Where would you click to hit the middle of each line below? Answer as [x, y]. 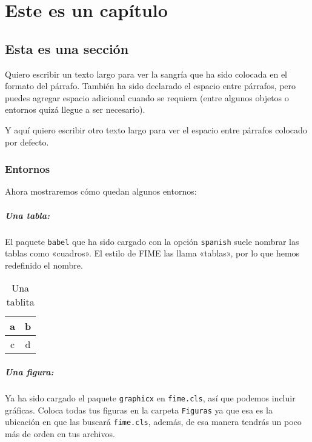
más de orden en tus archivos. [60, 433]
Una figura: [29, 371]
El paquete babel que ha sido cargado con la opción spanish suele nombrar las [152, 241]
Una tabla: [28, 215]
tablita [20, 302]
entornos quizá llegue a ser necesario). [75, 109]
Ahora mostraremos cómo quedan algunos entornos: [101, 191]
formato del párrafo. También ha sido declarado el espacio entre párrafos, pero [151, 86]
